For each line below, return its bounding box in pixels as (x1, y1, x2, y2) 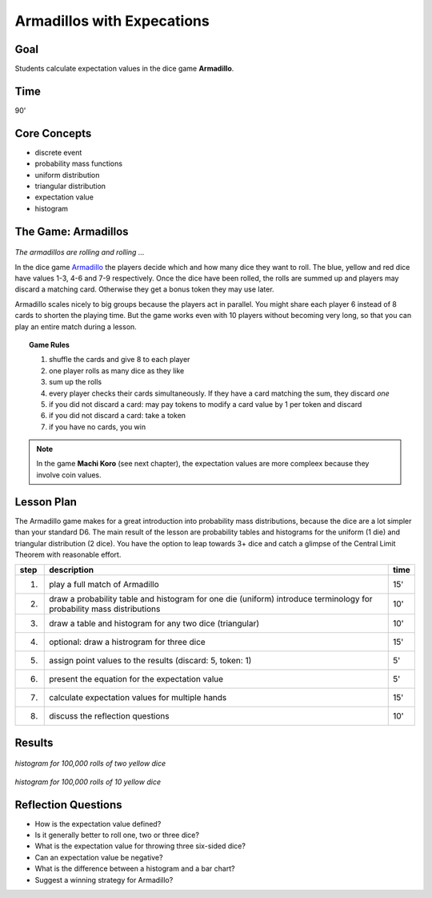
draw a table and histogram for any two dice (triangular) (49, 618, 260, 629)
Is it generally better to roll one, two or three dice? (34, 830, 200, 840)
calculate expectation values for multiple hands (49, 692, 227, 703)
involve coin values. (36, 469, 102, 480)
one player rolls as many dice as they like (49, 365, 185, 376)
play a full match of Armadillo (49, 579, 159, 590)
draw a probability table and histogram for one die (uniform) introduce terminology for (49, 594, 373, 605)
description (49, 565, 94, 576)
